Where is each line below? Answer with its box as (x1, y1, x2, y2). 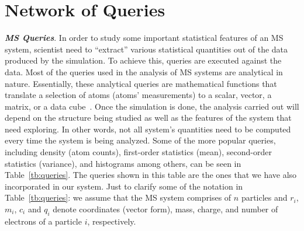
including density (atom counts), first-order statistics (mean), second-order (5, 146, 272, 158)
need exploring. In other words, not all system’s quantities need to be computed (5, 123, 291, 135)
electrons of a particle (5, 215, 82, 227)
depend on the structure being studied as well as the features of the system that (5, 111, 292, 124)
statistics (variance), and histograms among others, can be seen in (5, 157, 241, 169)
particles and (241, 191, 288, 204)
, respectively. (87, 215, 136, 227)
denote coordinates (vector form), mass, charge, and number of (53, 203, 278, 215)
